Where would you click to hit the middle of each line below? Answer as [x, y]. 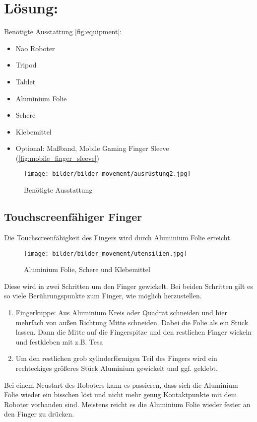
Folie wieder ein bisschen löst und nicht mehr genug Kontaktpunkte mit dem [121, 394]
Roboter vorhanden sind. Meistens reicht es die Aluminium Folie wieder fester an [127, 404]
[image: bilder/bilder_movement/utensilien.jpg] [106, 253]
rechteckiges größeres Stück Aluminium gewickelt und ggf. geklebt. [117, 368]
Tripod [26, 65]
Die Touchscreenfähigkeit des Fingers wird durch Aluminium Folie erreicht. [118, 237]
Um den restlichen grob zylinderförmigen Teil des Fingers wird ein [116, 358]
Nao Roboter [35, 48]
